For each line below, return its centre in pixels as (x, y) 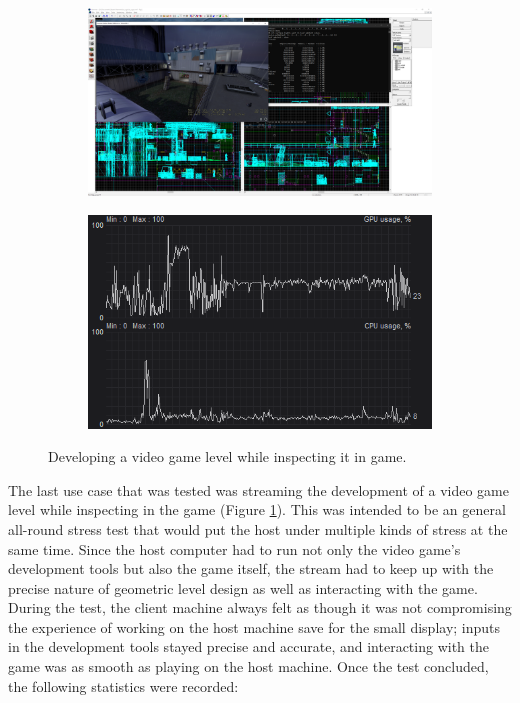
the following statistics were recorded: (123, 685)
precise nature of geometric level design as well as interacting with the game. (243, 587)
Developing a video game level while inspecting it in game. (227, 456)
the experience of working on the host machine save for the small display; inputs (254, 626)
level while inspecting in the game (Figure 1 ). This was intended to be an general (257, 509)
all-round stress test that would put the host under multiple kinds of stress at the (258, 528)
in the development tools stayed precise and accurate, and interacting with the (248, 646)
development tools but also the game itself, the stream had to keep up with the (251, 568)
